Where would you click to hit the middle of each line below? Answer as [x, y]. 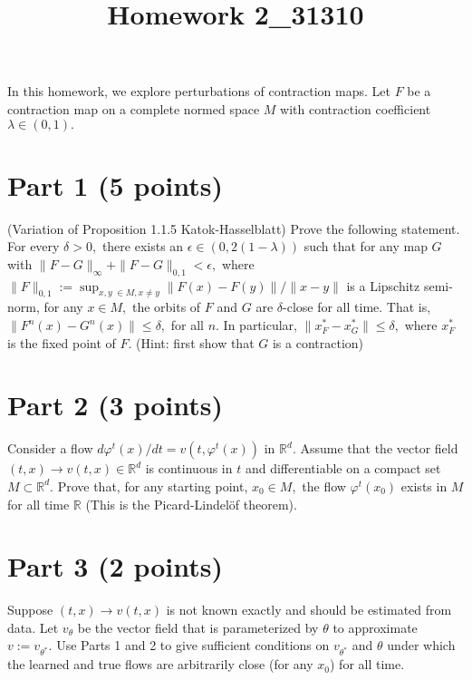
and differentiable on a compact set [343, 468]
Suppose [30, 610]
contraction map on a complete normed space [134, 108]
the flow [324, 486]
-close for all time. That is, [357, 307]
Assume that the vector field [379, 448]
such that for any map [366, 246]
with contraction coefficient [356, 108]
